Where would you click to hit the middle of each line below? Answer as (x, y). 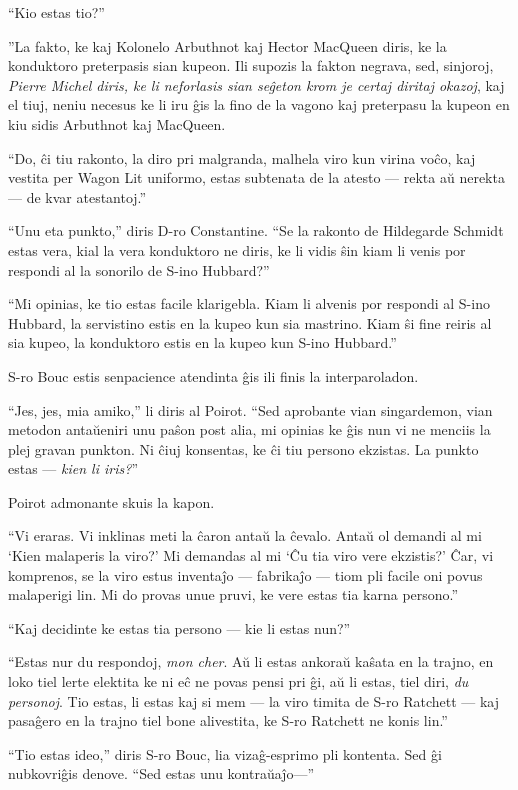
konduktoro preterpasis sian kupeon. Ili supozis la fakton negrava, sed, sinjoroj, (251, 65)
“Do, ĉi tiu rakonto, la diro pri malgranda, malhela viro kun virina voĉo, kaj (242, 157)
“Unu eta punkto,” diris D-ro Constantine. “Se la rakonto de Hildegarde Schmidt (256, 230)
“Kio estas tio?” (56, 12)
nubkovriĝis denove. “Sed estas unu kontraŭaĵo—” (161, 773)
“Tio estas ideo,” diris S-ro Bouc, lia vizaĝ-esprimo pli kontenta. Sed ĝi (225, 753)
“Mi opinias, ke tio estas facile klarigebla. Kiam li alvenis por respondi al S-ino (249, 303)
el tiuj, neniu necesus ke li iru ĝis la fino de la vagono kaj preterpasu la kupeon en (259, 104)
